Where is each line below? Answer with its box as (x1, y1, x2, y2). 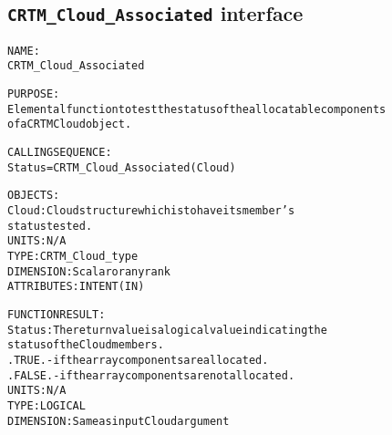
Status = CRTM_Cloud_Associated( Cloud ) (7, 161, 236, 174)
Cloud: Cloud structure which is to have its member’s (7, 204, 295, 218)
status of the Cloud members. (7, 338, 164, 352)
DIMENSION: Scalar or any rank (7, 264, 170, 278)
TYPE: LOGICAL (7, 399, 86, 412)
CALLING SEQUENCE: (7, 146, 112, 160)
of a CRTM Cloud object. (7, 118, 132, 131)
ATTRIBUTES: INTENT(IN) (7, 280, 145, 294)
